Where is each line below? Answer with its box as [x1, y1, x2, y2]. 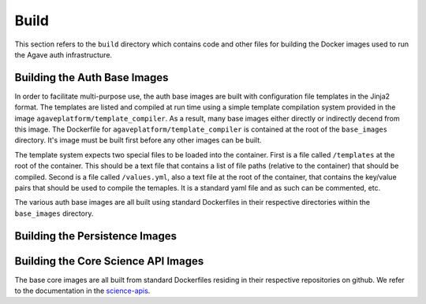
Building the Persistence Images [14, 229, 177, 243]
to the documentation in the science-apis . [14, 286, 151, 295]
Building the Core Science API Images [14, 254, 204, 268]
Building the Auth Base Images [14, 71, 169, 84]
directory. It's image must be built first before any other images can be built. [14, 135, 262, 145]
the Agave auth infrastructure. [14, 50, 113, 59]
